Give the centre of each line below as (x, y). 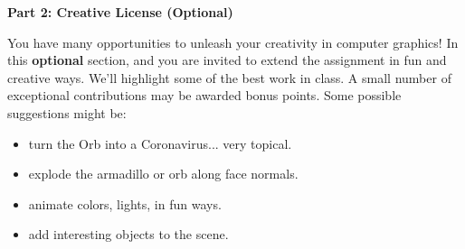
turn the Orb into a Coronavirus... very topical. (160, 143)
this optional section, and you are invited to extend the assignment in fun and (227, 60)
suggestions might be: (67, 112)
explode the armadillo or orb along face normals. (163, 174)
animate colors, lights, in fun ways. (125, 203)
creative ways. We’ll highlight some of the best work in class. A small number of (229, 77)
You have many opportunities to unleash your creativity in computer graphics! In (233, 42)
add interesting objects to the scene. (128, 234)
